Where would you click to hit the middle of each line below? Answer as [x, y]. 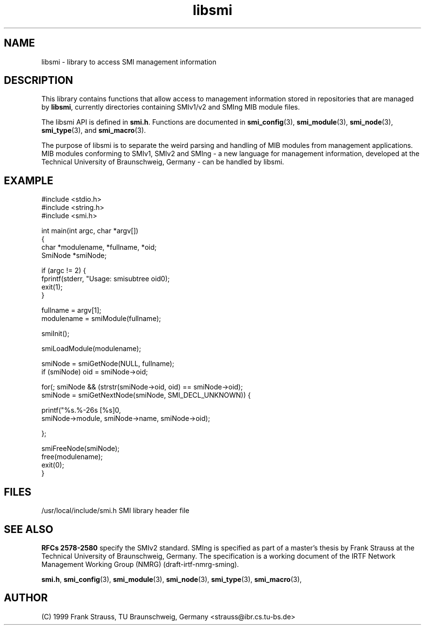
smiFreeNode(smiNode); [81, 449]
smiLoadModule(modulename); [91, 349]
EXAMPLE [29, 180]
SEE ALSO [29, 529]
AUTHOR [26, 598]
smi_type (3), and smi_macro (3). [94, 130]
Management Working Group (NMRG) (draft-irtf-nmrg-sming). [140, 564]
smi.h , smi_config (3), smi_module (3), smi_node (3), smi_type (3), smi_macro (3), [172, 579]
